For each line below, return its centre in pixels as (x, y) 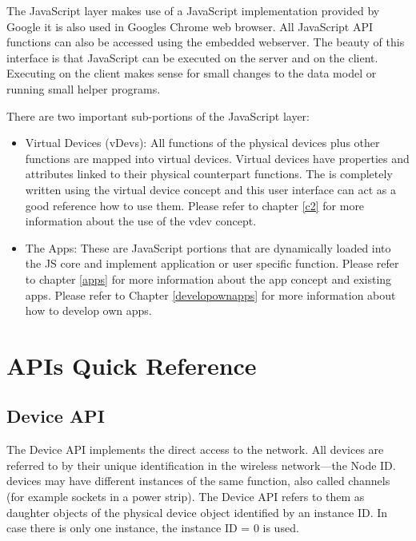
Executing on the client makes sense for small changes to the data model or (192, 73)
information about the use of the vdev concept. (141, 221)
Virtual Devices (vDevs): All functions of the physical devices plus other (202, 143)
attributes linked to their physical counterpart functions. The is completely (209, 174)
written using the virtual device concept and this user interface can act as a (211, 189)
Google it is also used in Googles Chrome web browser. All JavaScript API (190, 26)
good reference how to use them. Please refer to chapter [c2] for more (195, 205)
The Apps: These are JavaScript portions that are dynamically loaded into (208, 247)
